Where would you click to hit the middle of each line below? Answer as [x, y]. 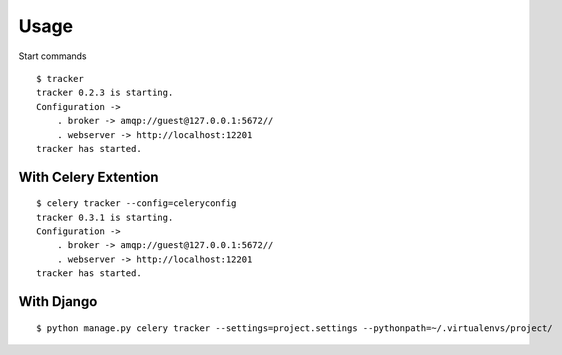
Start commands [52, 56]
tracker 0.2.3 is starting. [105, 93]
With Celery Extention [88, 176]
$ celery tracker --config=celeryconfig [136, 203]
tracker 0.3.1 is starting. [105, 217]
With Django [58, 301]
